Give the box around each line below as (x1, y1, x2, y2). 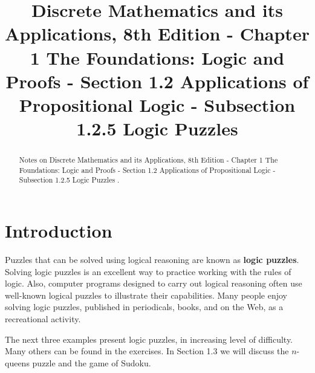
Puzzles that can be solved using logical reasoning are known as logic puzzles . (5, 253, 299, 266)
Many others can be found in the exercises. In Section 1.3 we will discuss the (5, 345, 289, 357)
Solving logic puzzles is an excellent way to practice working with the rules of (5, 265, 291, 277)
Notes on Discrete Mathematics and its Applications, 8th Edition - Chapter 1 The (19, 155, 278, 165)
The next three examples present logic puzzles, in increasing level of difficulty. (5, 332, 293, 345)
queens (5, 356, 30, 369)
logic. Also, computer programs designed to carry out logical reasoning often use (5, 277, 302, 290)
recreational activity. (5, 312, 81, 325)
